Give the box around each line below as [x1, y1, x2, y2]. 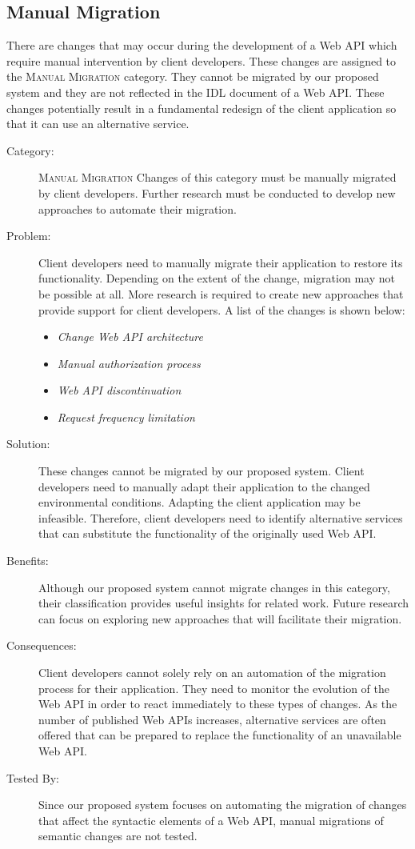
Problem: [6, 227, 51, 244]
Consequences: [6, 637, 77, 654]
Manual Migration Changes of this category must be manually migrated [38, 169, 397, 186]
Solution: [6, 435, 50, 452]
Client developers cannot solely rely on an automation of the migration [38, 664, 386, 681]
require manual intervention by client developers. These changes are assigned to [6, 52, 397, 69]
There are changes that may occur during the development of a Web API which [6, 37, 397, 54]
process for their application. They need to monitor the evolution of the [38, 679, 389, 696]
